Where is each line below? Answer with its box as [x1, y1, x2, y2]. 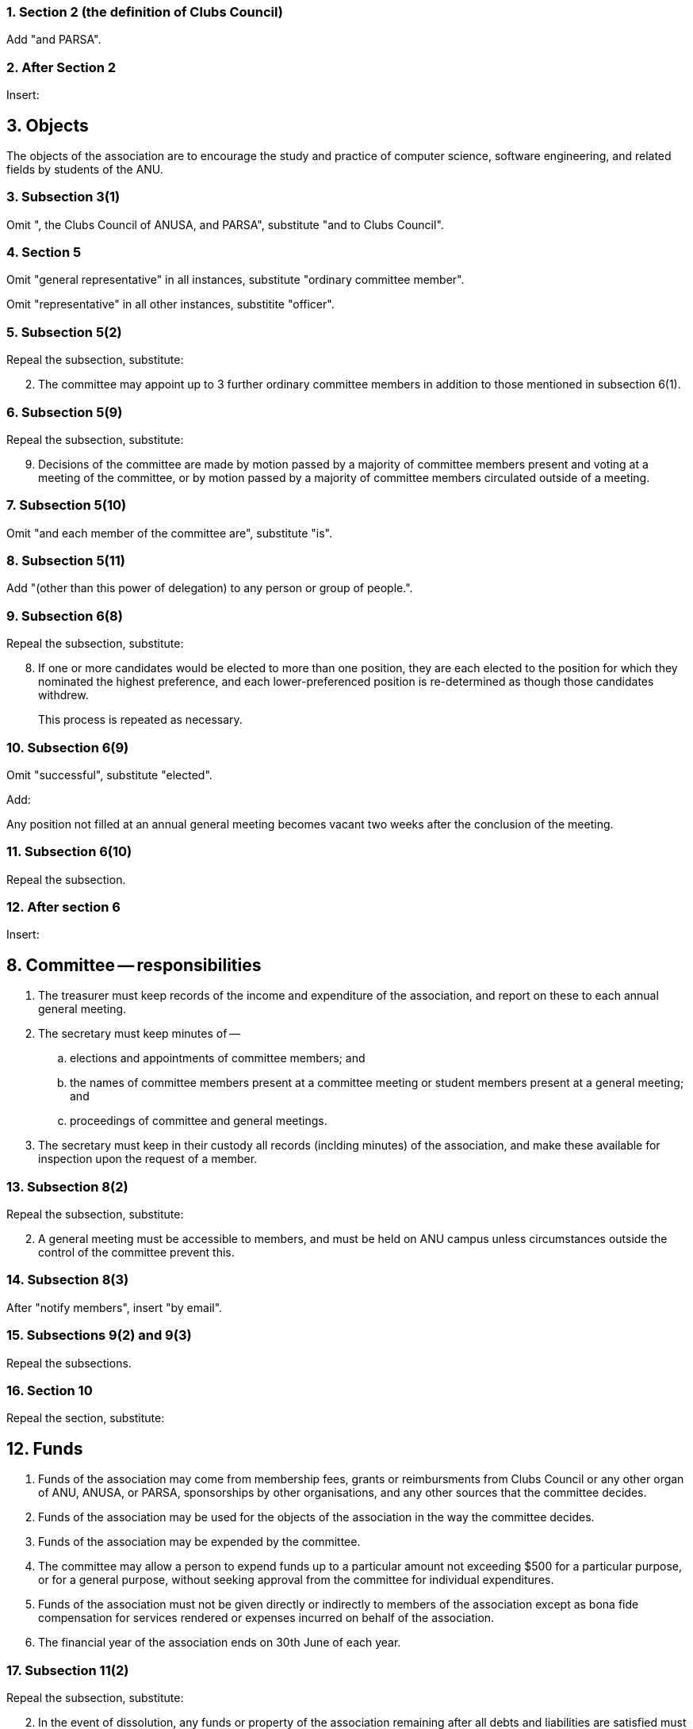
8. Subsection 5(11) [6, 553, 126, 569]
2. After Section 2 [6, 59, 117, 75]
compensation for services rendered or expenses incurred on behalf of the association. [38, 1611, 495, 1625]
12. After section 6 [6, 899, 121, 916]
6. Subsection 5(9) [6, 404, 123, 420]
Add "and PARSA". [6, 33, 101, 47]
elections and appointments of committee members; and [70, 1051, 366, 1065]
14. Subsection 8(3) [6, 1272, 129, 1288]
